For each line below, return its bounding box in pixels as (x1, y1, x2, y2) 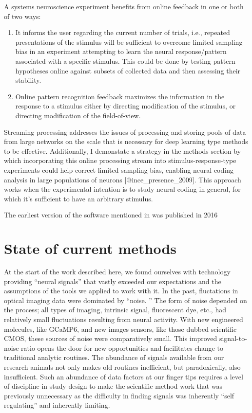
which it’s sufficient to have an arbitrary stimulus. (4, 193, 153, 203)
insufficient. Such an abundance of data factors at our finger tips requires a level (4, 371, 243, 381)
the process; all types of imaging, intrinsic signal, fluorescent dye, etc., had (4, 305, 226, 315)
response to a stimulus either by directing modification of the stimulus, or (15, 101, 236, 111)
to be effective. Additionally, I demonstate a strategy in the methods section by (4, 145, 241, 156)
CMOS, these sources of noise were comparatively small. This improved (4, 333, 217, 343)
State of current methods (4, 238, 177, 258)
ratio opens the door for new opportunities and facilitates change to (21, 342, 224, 353)
